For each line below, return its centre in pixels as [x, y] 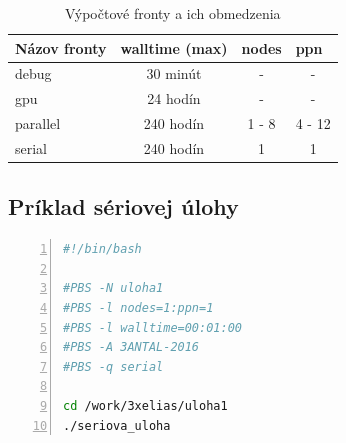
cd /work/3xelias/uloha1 [145, 406]
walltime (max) [174, 47]
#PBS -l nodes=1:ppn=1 [138, 308]
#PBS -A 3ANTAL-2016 [131, 347]
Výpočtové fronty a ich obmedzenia [173, 13]
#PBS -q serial [113, 366]
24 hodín [174, 98]
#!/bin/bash [102, 249]
